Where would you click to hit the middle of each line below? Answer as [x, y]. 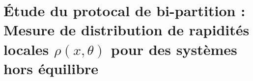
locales [26, 49]
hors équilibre [51, 68]
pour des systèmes [174, 49]
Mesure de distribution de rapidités [126, 30]
